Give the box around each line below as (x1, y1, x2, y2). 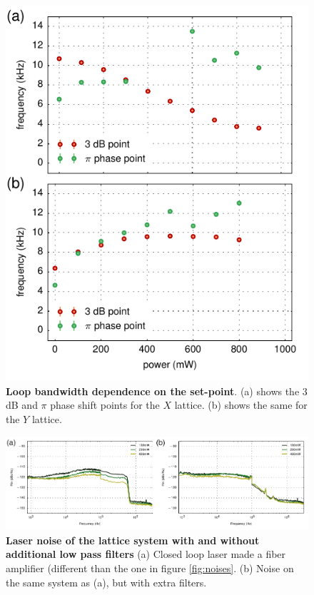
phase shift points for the (50, 397, 160, 412)
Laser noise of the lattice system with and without (6, 532, 260, 547)
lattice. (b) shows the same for (174, 397, 308, 412)
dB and (6, 397, 38, 412)
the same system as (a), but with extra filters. (6, 574, 207, 589)
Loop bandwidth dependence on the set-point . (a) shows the (6, 383, 300, 398)
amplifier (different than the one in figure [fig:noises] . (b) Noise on (6, 561, 294, 576)
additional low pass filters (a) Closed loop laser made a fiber (6, 546, 286, 561)
